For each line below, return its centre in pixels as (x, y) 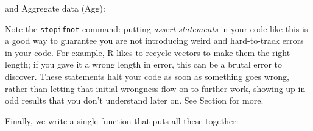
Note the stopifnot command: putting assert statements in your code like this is (156, 28)
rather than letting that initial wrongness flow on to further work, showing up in (155, 88)
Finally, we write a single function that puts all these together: (122, 120)
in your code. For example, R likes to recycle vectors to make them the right (148, 52)
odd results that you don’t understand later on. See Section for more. (134, 100)
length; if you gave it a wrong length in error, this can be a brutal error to (144, 64)
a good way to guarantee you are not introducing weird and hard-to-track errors (154, 41)
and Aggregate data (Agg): (55, 8)
